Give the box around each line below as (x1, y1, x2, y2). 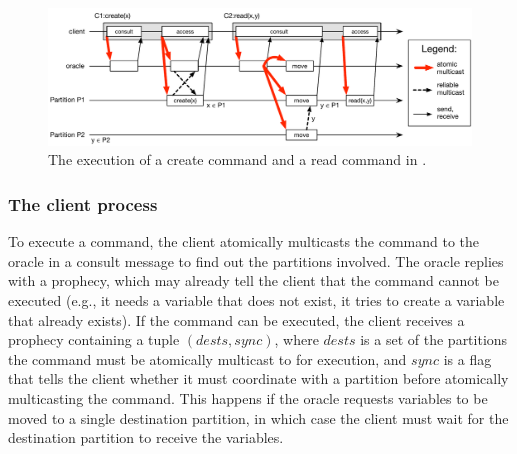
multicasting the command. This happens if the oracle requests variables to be (8, 388, 488, 409)
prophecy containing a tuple (8, 329, 180, 350)
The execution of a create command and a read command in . (48, 149, 427, 170)
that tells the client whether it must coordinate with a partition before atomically (8, 368, 509, 389)
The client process (8, 191, 158, 216)
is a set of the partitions (360, 329, 508, 350)
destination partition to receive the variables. (8, 427, 284, 448)
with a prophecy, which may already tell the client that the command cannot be (8, 270, 499, 291)
